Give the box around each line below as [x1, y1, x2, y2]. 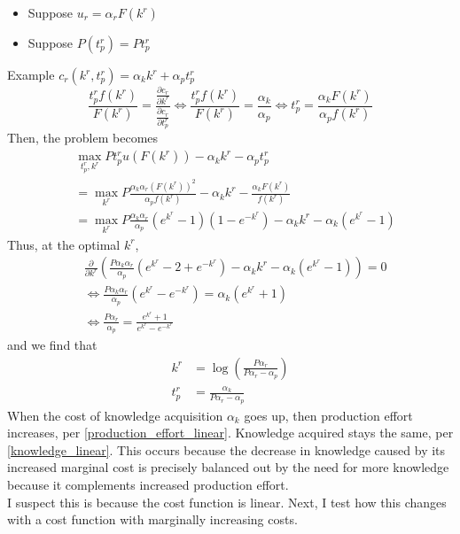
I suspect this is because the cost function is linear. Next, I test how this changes [7, 492, 447, 511]
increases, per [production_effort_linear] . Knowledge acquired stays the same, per [7, 423, 454, 442]
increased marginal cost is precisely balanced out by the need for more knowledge [7, 458, 449, 476]
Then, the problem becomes [7, 128, 159, 147]
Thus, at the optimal [7, 235, 121, 253]
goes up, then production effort [244, 406, 413, 424]
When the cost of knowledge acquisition [7, 406, 223, 424]
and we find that [7, 336, 97, 354]
